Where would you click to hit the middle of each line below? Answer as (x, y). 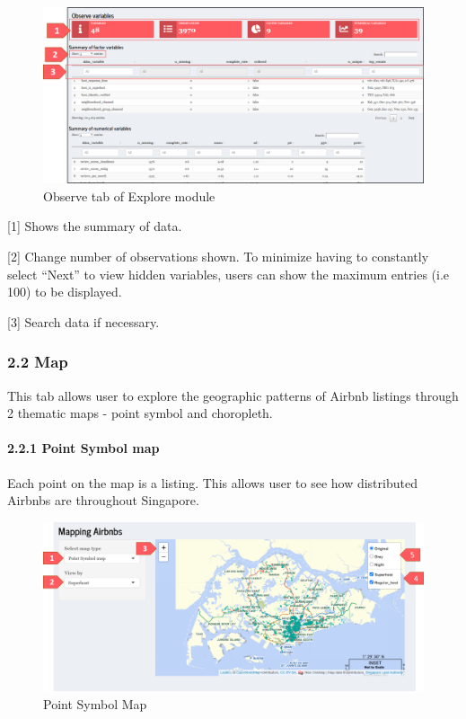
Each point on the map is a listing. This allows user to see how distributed (212, 482)
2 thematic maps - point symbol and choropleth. (140, 413)
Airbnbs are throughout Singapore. (103, 500)
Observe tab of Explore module (129, 195)
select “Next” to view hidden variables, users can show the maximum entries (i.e (229, 274)
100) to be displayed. (65, 292)
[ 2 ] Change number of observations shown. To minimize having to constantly (218, 257)
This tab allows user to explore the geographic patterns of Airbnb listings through (233, 395)
